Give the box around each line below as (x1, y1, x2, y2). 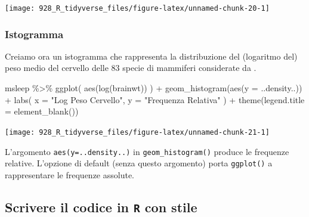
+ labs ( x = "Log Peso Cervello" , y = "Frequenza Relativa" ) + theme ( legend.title (5, 93, 305, 106)
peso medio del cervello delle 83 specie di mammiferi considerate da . (5, 61, 257, 74)
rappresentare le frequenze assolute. (5, 168, 134, 181)
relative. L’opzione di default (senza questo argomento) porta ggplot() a (5, 157, 273, 169)
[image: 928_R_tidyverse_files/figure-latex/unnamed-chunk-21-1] (5, 128, 270, 137)
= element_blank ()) (5, 105, 79, 117)
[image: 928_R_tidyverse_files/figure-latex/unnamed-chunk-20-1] (5, 4, 270, 13)
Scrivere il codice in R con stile (5, 197, 197, 216)
